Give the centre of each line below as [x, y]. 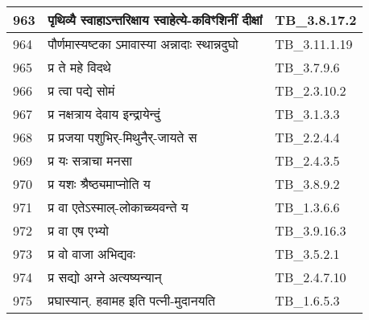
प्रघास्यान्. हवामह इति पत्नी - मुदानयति [132, 300]
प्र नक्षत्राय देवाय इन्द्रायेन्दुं [104, 114]
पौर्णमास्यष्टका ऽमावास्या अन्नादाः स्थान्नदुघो [143, 44]
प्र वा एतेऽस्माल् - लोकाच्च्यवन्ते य [118, 207]
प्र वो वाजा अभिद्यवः [91, 254]
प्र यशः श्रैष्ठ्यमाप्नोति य [99, 184]
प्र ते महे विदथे [79, 67]
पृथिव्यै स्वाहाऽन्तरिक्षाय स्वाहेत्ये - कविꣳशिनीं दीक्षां [155, 20]
